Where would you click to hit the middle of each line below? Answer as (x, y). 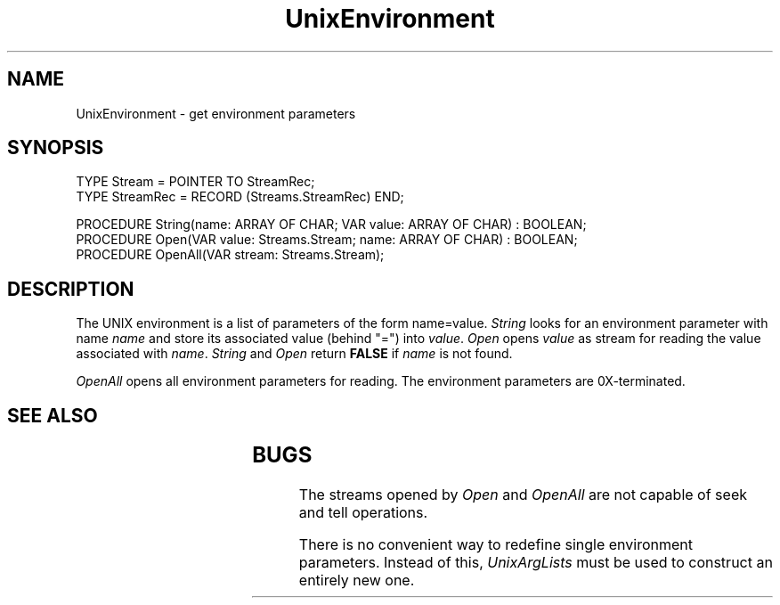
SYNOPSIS (56, 148)
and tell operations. (363, 513)
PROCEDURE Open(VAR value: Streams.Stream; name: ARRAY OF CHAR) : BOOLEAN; (327, 240)
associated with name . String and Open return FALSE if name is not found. (294, 354)
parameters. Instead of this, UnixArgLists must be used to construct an (536, 563)
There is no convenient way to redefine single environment (496, 545)
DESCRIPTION (71, 289)
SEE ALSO (53, 415)
